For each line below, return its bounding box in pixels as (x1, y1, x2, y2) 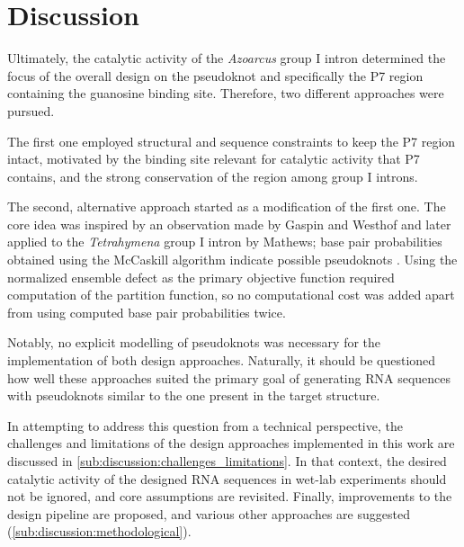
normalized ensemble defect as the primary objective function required (7, 267, 395, 286)
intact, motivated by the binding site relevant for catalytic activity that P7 (7, 149, 420, 168)
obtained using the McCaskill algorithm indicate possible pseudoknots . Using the (7, 250, 458, 269)
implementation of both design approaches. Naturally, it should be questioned (7, 351, 436, 370)
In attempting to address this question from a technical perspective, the (7, 416, 403, 435)
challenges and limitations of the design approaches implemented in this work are (7, 434, 455, 453)
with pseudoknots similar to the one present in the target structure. (7, 386, 380, 405)
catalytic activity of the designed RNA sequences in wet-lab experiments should (7, 469, 447, 488)
